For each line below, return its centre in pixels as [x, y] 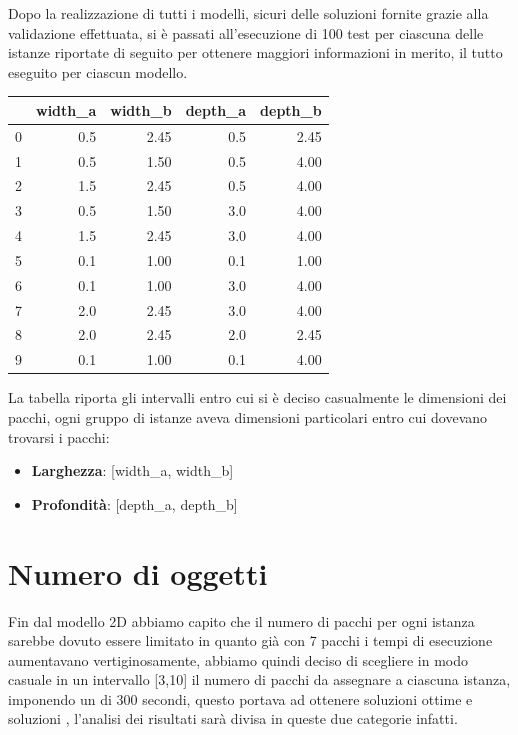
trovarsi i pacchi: [59, 436]
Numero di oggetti [138, 572]
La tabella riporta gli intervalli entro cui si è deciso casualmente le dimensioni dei [257, 397]
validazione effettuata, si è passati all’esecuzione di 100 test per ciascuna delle [246, 32]
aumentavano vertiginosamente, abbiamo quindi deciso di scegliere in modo [238, 659]
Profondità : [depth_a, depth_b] [134, 503]
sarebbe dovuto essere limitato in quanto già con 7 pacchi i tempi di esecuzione [250, 640]
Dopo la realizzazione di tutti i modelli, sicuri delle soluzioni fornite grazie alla [248, 13]
